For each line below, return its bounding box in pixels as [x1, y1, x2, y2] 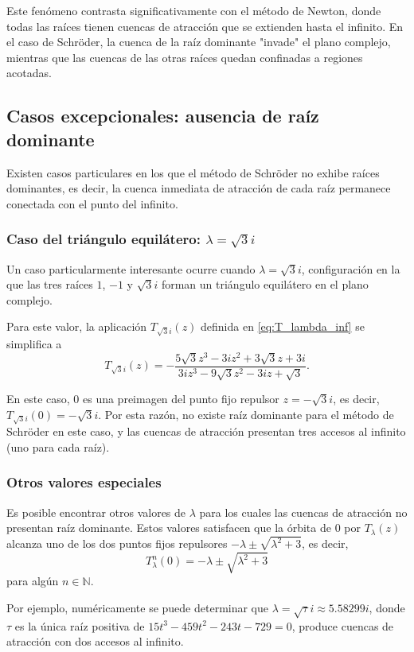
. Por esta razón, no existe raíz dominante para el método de [98, 406, 394, 422]
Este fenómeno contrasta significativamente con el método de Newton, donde [6, 2, 381, 18]
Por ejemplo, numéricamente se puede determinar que [6, 599, 269, 615]
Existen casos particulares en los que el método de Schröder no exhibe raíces [6, 164, 380, 180]
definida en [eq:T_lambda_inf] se [201, 318, 365, 335]
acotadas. [6, 64, 52, 81]
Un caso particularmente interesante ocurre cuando [6, 260, 256, 277]
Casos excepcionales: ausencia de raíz [6, 103, 319, 128]
